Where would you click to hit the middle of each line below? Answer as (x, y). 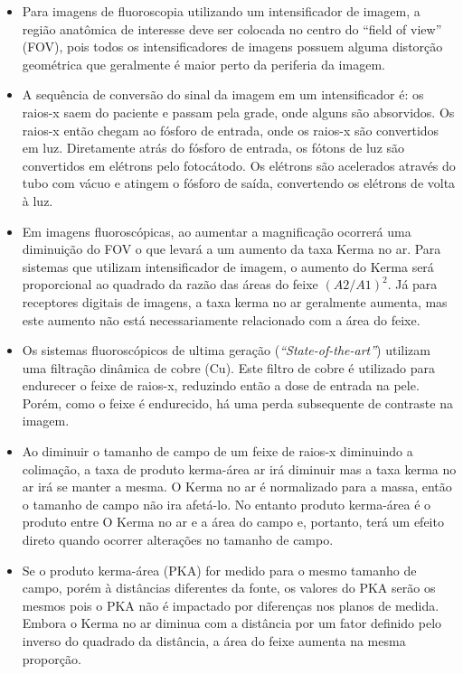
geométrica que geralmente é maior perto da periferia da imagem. (203, 64)
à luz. (38, 200)
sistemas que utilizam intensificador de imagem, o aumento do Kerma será (228, 266)
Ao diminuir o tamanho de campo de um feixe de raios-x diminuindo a (217, 451)
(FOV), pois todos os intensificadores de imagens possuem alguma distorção (232, 47)
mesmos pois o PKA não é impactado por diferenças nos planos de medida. (231, 605)
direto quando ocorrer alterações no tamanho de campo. (178, 540)
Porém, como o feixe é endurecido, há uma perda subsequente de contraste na (237, 403)
